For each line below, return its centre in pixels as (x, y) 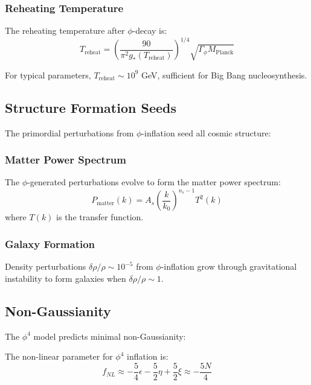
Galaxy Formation (50, 243)
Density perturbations (46, 266)
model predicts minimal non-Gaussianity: (110, 336)
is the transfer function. (100, 217)
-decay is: (150, 30)
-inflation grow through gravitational (229, 266)
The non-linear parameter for (59, 356)
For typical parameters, (48, 75)
